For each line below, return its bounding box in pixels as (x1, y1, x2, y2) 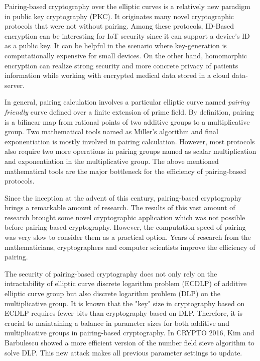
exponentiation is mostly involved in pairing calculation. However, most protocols (5, 136, 255, 146)
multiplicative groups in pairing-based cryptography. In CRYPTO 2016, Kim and (5, 327, 254, 338)
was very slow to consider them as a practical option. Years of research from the (5, 232, 251, 242)
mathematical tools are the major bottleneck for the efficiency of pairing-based (5, 165, 246, 176)
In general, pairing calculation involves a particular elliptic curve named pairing (5, 97, 249, 107)
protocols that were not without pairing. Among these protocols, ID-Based (5, 21, 234, 31)
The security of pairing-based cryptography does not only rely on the (5, 268, 217, 279)
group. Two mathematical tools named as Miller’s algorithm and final (5, 126, 218, 137)
